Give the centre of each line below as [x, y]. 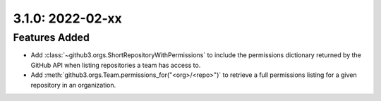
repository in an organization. [73, 85]
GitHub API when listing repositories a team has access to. [116, 65]
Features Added [51, 37]
